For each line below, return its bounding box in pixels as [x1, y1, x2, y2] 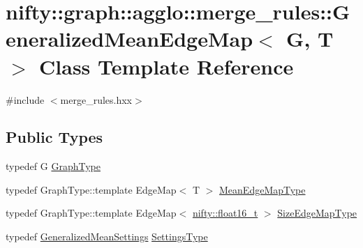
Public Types [6, 126, 103, 148]
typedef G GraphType [6, 159, 101, 173]
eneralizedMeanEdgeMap [6, 24, 253, 53]
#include [6, 92, 45, 107]
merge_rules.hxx [60, 92, 133, 107]
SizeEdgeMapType [277, 206, 357, 220]
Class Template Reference [39, 52, 294, 80]
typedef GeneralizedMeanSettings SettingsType [6, 229, 208, 244]
